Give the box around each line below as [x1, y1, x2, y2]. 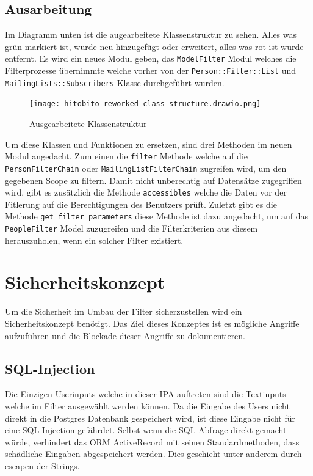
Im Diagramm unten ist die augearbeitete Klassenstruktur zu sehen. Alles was [5, 28, 297, 41]
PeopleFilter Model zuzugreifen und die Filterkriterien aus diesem [5, 222, 258, 235]
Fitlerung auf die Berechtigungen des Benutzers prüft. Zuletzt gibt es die [5, 197, 277, 210]
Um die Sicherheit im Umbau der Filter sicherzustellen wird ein [5, 305, 242, 318]
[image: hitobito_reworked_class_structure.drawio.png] [29, 100, 261, 109]
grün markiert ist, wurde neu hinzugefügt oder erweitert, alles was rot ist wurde [5, 40, 304, 53]
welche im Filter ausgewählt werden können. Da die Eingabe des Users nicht [5, 399, 290, 412]
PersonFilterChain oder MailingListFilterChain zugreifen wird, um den [5, 161, 287, 174]
